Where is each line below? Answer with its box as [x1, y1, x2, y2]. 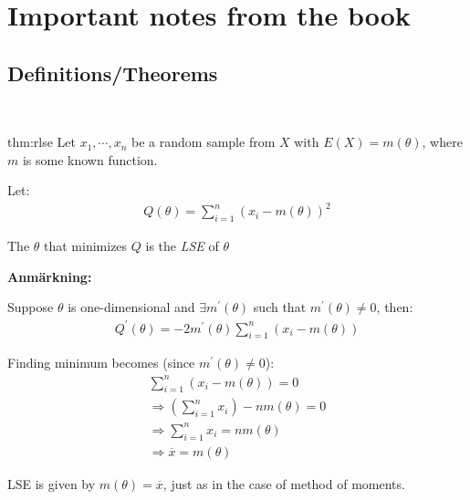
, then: [376, 297, 413, 317]
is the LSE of [145, 236, 219, 255]
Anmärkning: [7, 266, 92, 286]
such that [253, 297, 307, 317]
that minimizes [44, 236, 128, 255]
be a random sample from [131, 132, 276, 151]
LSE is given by [7, 474, 96, 493]
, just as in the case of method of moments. [162, 474, 405, 493]
